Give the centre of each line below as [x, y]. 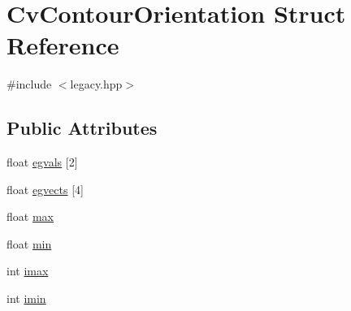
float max [30, 216]
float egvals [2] [42, 162]
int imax [28, 271]
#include [29, 84]
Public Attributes [82, 128]
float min [29, 243]
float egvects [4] [45, 189]
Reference [63, 45]
